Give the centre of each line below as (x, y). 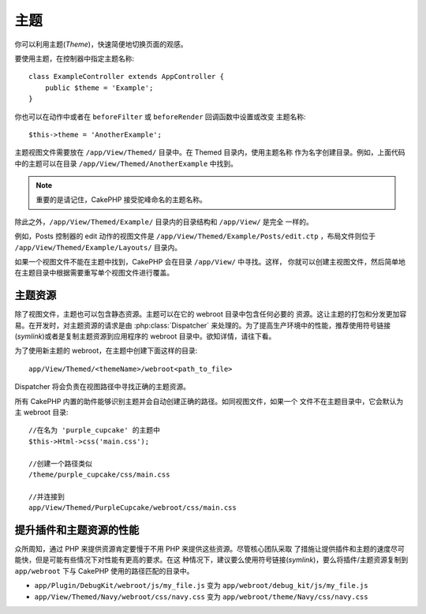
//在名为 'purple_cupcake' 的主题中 (95, 431)
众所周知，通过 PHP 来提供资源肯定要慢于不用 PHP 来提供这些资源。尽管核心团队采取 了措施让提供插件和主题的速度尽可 (210, 549)
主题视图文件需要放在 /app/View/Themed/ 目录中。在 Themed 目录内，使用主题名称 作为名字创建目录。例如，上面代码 (210, 152)
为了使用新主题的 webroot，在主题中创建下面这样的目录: (106, 350)
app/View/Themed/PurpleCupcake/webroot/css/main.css (133, 508)
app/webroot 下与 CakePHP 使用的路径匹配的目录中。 (104, 571)
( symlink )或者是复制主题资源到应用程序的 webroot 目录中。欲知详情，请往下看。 (145, 336)
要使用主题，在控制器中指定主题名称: (75, 58)
